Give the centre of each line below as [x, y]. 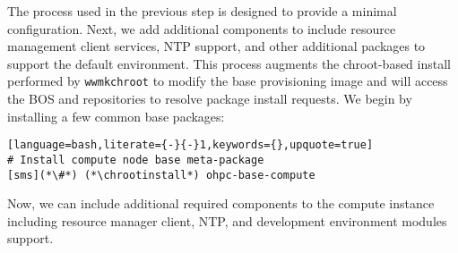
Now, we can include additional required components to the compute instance [221, 203]
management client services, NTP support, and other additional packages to [216, 46]
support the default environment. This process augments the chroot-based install [229, 63]
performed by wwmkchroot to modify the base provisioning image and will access [228, 81]
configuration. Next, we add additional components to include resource [202, 28]
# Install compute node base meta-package [136, 160]
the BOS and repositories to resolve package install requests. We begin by [210, 99]
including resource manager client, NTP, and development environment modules [227, 220]
